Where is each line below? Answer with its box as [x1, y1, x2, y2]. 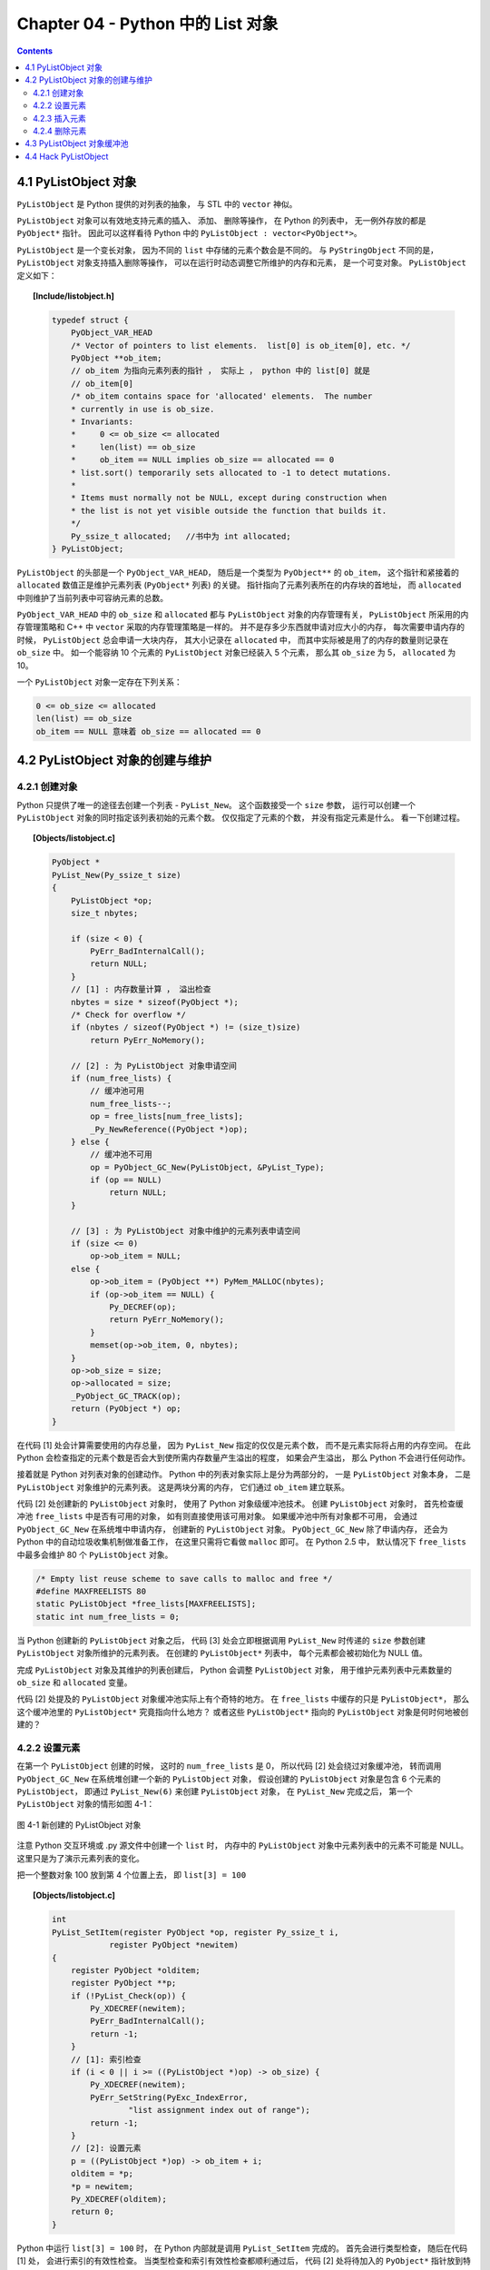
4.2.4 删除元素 [33, 125, 87, 136]
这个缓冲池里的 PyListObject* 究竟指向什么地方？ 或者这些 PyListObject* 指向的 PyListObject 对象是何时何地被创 [16, 1706, 469, 1717]
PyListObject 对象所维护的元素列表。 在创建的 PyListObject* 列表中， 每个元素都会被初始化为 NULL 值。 [16, 1648, 428, 1659]
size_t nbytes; [71, 908, 139, 918]
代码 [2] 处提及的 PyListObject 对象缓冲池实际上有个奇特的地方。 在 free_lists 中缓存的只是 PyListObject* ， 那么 [16, 1693, 470, 1704]
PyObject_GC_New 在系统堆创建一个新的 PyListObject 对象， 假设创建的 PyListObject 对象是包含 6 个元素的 [16, 1773, 441, 1784]
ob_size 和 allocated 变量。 [16, 1676, 132, 1688]
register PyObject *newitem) [109, 1939, 240, 1950]
